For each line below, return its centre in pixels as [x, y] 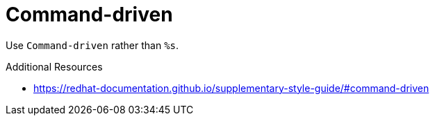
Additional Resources [54, 66]
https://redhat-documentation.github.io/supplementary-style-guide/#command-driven [231, 88]
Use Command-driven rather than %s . [92, 45]
